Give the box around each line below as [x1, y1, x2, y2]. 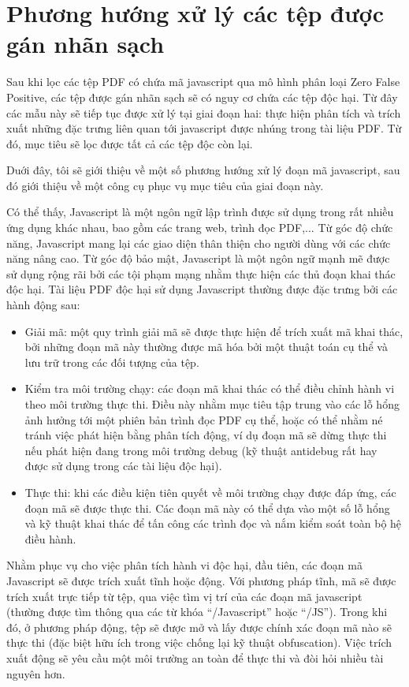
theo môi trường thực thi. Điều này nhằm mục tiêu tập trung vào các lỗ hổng [24, 396, 400, 412]
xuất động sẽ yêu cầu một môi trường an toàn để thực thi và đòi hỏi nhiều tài [6, 649, 384, 666]
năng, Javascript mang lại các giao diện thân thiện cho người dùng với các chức [6, 234, 391, 251]
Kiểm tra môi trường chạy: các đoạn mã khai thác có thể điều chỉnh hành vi [24, 380, 395, 397]
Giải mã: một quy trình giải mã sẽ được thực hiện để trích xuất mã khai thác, [24, 323, 403, 339]
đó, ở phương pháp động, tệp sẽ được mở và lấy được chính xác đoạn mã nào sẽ [6, 618, 392, 635]
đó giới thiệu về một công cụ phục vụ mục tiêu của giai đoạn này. [6, 177, 324, 193]
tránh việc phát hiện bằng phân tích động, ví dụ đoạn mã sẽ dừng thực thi [24, 427, 387, 443]
